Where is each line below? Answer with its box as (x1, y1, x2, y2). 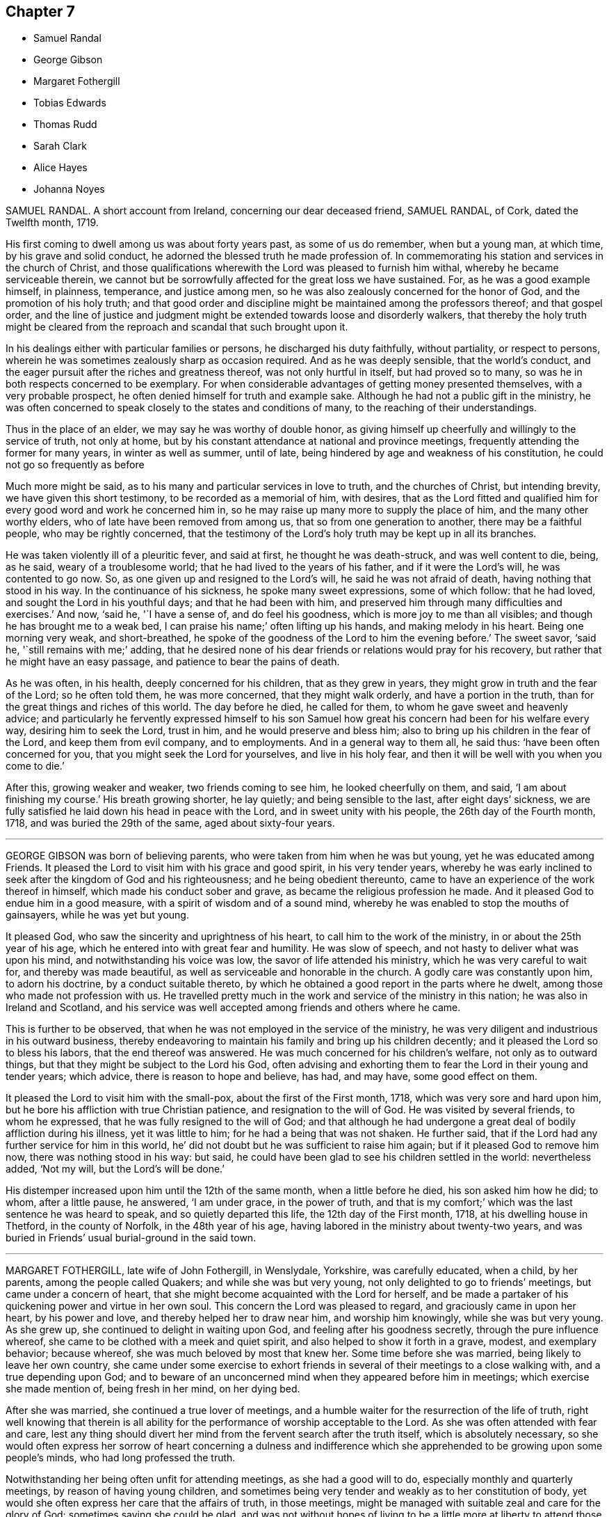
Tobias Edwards (33, 97, 106, 109)
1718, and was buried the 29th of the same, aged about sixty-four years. (6, 817, 335, 829)
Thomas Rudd (33, 118, 97, 131)
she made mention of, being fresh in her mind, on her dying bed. (6, 1383, 300, 1395)
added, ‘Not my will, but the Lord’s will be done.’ (6, 1163, 225, 1175)
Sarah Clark (33, 140, 87, 152)
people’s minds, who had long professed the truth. (6, 1452, 236, 1464)
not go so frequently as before (6, 459, 145, 471)
